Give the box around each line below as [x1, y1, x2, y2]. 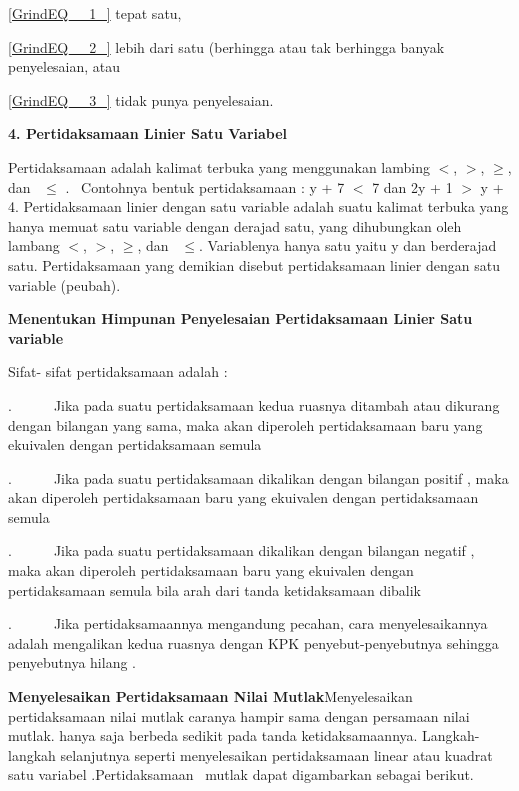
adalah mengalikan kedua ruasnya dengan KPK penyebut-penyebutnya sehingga [8, 632, 499, 653]
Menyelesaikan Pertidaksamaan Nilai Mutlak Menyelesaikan [8, 686, 413, 707]
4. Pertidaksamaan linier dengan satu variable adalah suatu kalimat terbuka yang [8, 196, 509, 217]
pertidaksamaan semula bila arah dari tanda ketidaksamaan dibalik [8, 579, 422, 600]
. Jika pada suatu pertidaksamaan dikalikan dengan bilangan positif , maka [8, 467, 509, 488]
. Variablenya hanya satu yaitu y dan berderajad [198, 235, 497, 256]
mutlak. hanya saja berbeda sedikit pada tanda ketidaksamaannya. [8, 725, 418, 746]
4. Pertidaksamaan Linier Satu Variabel [8, 123, 288, 144]
